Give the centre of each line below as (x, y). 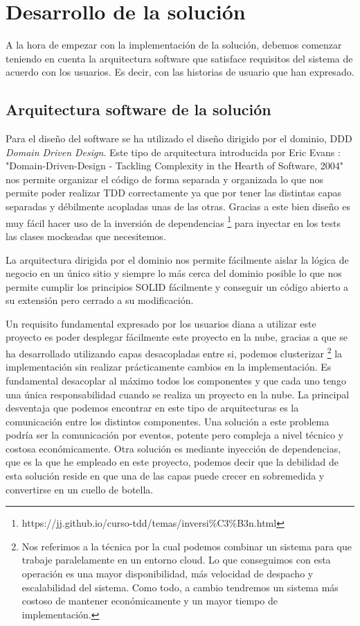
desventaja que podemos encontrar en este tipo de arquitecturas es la (152, 408)
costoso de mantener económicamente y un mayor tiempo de (150, 601)
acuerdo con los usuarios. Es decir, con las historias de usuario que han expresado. (180, 72)
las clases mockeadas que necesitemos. (86, 236)
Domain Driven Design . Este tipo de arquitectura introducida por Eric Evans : (173, 152)
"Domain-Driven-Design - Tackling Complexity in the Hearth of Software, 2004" (175, 166)
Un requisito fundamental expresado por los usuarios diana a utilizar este (161, 323)
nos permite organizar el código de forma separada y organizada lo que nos (164, 179)
